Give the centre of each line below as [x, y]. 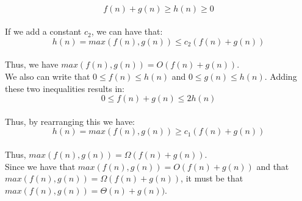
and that [273, 166]
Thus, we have [32, 64]
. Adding [281, 76]
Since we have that [40, 166]
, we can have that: [127, 31]
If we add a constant [43, 31]
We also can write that [48, 76]
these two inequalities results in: [65, 88]
